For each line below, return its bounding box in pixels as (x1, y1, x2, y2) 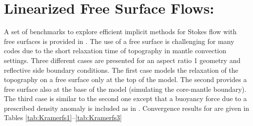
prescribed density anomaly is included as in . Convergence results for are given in (4, 103, 250, 113)
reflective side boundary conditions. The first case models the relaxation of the (4, 64, 238, 75)
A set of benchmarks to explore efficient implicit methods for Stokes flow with (4, 26, 237, 37)
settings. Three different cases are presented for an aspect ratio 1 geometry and (4, 55, 241, 65)
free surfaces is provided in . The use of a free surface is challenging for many (4, 36, 234, 46)
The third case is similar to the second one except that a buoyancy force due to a (4, 93, 247, 104)
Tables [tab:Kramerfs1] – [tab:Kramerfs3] (4, 112, 122, 123)
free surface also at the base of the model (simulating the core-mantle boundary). (4, 84, 247, 94)
